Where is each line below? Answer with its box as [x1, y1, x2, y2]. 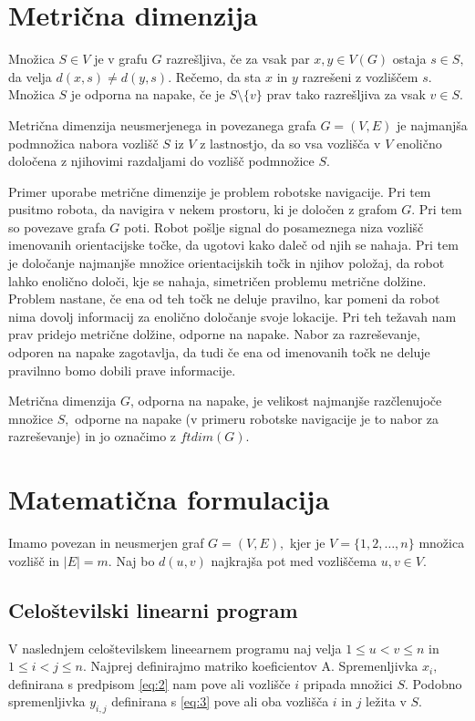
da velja [8, 67, 52, 86]
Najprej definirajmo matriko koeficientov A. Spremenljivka [90, 656, 418, 675]
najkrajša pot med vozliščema [211, 551, 377, 570]
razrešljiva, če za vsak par [166, 49, 310, 68]
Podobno [412, 674, 462, 693]
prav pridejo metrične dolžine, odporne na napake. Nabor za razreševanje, [8, 324, 420, 344]
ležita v [366, 692, 407, 711]
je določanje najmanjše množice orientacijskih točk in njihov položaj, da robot [8, 253, 445, 273]
